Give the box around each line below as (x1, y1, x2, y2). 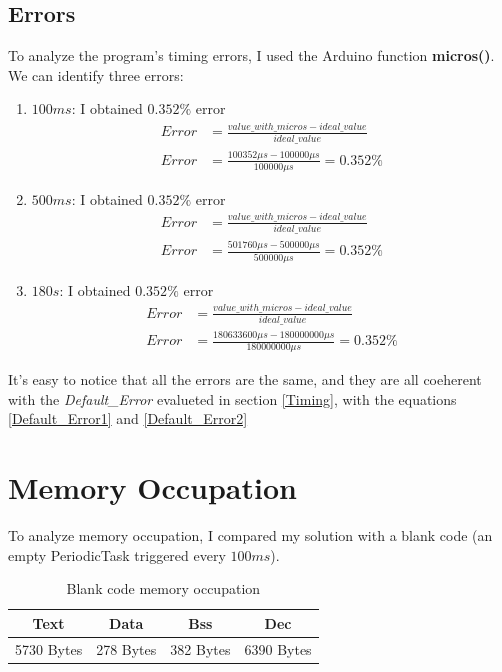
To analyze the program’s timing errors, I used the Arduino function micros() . (8, 45, 495, 66)
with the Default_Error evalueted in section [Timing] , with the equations (8, 388, 457, 409)
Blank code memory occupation (66, 578, 261, 599)
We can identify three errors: (8, 64, 184, 85)
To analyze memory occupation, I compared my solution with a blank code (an (8, 525, 493, 546)
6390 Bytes (244, 638, 312, 659)
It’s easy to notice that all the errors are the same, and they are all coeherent (8, 369, 482, 390)
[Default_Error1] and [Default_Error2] (8, 408, 248, 429)
